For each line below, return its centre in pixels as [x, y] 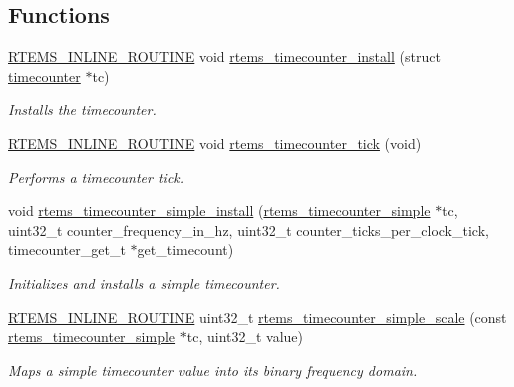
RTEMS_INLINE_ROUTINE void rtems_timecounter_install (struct [224, 56]
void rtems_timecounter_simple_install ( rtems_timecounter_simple [219, 210]
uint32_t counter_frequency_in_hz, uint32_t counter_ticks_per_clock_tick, [248, 229]
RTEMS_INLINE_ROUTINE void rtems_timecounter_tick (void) [215, 142]
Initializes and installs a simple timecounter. [144, 282]
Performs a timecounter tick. [96, 176]
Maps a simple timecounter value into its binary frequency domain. [213, 369]
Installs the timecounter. [82, 109]
